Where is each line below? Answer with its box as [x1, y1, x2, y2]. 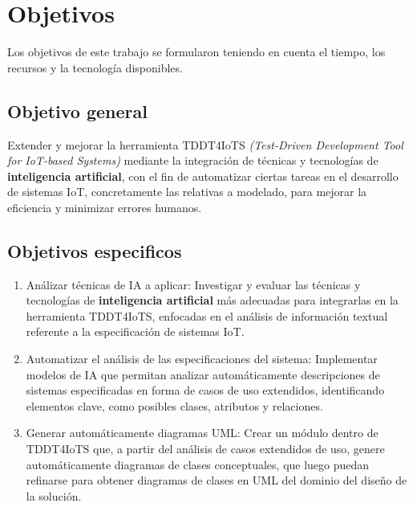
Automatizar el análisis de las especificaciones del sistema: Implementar [26, 350, 378, 367]
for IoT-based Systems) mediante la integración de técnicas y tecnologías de [7, 152, 379, 169]
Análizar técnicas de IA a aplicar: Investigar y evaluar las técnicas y [26, 276, 361, 292]
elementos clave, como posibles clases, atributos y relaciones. [26, 397, 323, 414]
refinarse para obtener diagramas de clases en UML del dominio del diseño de [26, 472, 407, 489]
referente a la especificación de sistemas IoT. [26, 323, 245, 340]
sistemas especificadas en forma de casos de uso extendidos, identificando [26, 382, 385, 399]
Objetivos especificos [7, 238, 182, 263]
